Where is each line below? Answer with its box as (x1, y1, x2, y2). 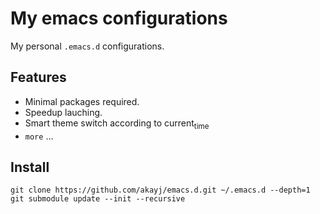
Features (10, 69, 67, 86)
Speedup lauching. (24, 106, 103, 118)
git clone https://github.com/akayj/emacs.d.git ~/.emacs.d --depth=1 (10, 185, 311, 196)
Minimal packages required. (24, 95, 140, 107)
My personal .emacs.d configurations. (10, 40, 165, 52)
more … (24, 130, 54, 142)
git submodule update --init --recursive (10, 194, 186, 204)
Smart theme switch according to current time (24, 117, 210, 131)
